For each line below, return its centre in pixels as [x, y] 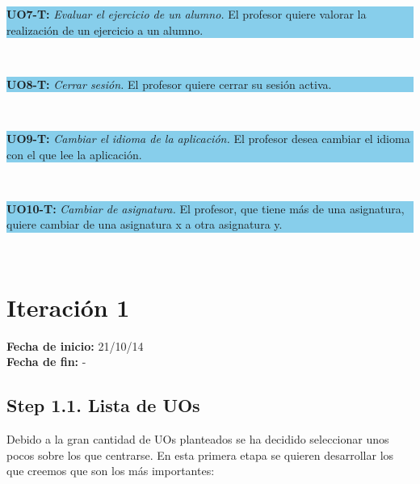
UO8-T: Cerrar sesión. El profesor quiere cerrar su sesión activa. [169, 84]
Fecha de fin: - [46, 362]
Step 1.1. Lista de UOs [103, 405]
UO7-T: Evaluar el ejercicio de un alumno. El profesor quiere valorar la [187, 14]
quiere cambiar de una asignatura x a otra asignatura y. [145, 224]
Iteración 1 [68, 307]
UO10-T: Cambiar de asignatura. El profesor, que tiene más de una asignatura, [206, 208]
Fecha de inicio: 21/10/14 [75, 345]
